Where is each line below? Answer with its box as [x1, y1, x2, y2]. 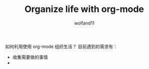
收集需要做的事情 [12, 54, 48, 60]
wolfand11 [74, 20, 95, 26]
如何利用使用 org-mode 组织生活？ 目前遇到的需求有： [5, 43, 118, 49]
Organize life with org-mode [24, 3, 144, 15]
